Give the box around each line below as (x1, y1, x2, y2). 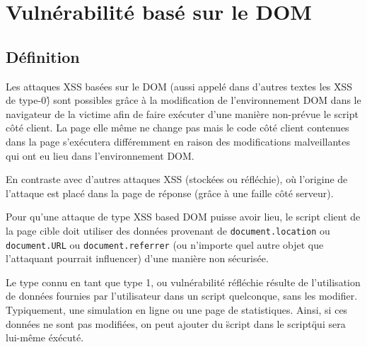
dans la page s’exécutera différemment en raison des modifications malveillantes (6, 134, 351, 148)
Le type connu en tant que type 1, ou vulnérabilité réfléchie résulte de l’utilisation (6, 274, 361, 289)
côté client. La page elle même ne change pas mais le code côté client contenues (6, 120, 349, 135)
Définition (6, 45, 80, 67)
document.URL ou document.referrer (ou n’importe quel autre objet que (6, 237, 324, 252)
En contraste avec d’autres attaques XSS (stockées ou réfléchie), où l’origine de (6, 172, 348, 187)
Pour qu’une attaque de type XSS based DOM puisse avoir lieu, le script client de (6, 209, 361, 224)
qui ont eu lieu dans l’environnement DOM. (6, 148, 194, 163)
